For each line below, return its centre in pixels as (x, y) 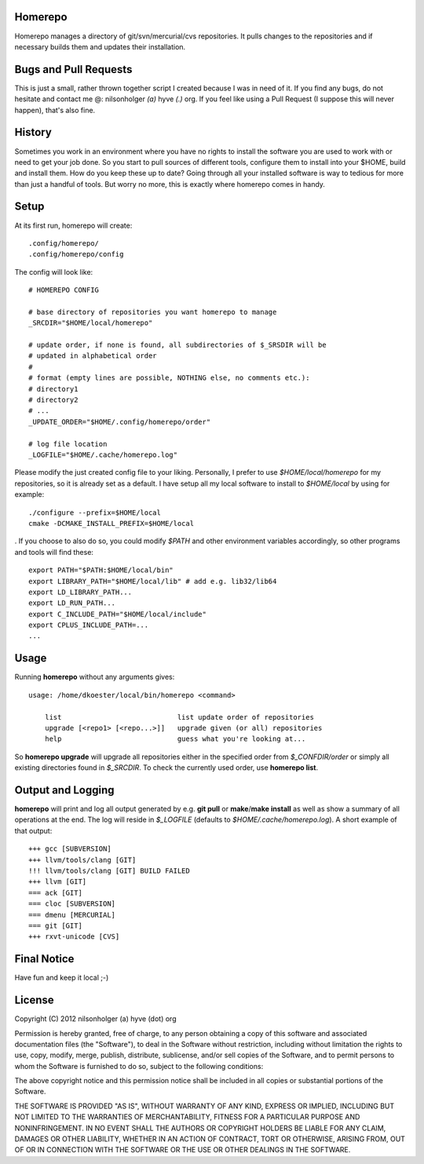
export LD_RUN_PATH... (72, 603)
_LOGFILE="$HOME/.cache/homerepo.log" (103, 455)
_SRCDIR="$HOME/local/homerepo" (91, 323)
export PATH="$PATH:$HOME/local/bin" (101, 570)
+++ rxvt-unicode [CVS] (74, 937)
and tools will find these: (54, 552)
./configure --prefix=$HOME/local (95, 513)
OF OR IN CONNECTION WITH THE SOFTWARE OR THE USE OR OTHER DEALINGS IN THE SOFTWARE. (183, 1150)
